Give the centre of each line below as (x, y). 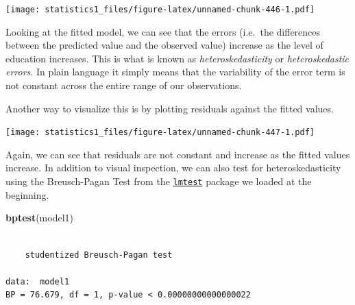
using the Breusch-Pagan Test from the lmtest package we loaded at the (159, 181)
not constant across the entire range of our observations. (124, 85)
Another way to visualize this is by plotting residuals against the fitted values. (170, 108)
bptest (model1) (39, 218)
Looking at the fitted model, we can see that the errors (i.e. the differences (163, 31)
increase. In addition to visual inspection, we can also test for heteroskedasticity (173, 168)
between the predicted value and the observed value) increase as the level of (164, 45)
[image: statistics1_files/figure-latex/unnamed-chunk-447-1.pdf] (160, 133)
